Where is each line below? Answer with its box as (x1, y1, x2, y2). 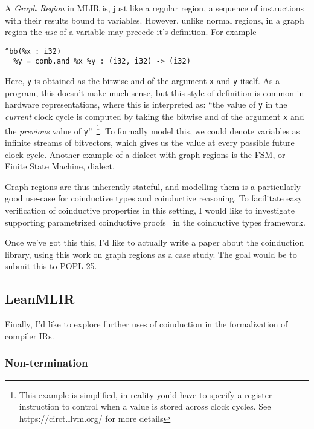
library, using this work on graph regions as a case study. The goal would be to (5, 247, 297, 260)
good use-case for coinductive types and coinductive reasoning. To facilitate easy (5, 192, 303, 205)
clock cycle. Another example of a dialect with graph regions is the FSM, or (5, 148, 286, 160)
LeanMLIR (5, 289, 75, 308)
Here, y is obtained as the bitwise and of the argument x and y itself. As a (5, 74, 280, 87)
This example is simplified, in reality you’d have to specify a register (19, 388, 272, 401)
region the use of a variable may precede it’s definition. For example (5, 25, 257, 38)
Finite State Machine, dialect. (5, 160, 115, 172)
